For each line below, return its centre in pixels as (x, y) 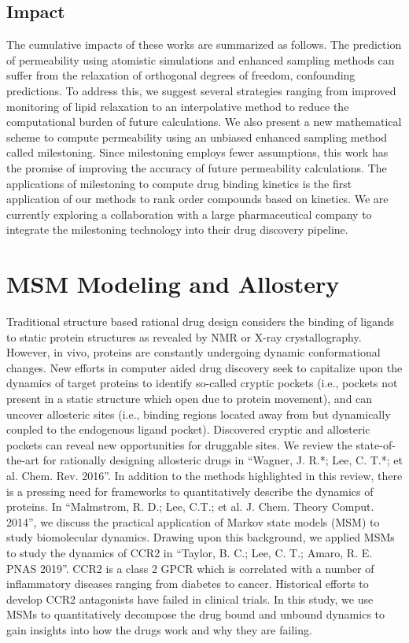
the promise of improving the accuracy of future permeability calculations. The (197, 167)
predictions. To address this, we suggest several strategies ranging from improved (201, 90)
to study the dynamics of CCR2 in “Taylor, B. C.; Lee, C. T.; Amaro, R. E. (190, 552)
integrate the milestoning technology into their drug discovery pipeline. (177, 229)
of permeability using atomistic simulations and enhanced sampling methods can (201, 59)
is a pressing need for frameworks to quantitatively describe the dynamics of (190, 491)
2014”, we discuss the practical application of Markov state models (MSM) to (193, 521)
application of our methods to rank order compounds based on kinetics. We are (197, 199)
